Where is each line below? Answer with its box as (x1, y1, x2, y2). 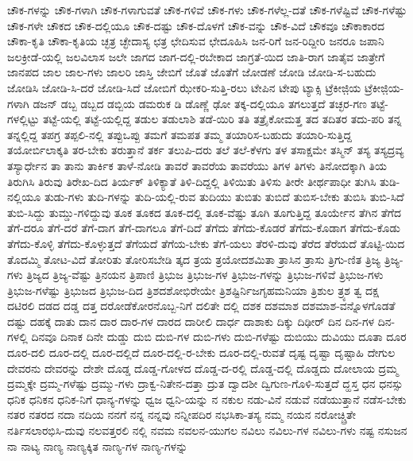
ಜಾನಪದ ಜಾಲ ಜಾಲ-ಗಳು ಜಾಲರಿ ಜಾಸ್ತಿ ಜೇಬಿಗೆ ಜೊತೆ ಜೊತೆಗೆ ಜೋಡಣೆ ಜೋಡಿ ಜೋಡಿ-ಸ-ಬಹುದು (7, 64, 376, 80)
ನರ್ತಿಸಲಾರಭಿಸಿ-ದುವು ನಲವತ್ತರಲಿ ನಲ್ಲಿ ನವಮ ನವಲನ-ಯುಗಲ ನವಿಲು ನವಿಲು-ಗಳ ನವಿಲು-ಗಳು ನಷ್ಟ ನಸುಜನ (7, 422, 407, 439)
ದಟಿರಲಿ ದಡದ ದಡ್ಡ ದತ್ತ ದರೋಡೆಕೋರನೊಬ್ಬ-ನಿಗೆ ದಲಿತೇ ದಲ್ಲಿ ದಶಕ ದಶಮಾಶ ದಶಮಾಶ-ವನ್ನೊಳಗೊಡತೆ (7, 297, 396, 314)
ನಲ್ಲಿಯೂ (7, 188, 41, 205)
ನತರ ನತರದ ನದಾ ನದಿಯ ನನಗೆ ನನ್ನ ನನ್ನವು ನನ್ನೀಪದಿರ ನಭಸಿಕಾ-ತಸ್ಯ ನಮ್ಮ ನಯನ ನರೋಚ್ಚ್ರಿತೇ (7, 406, 357, 423)
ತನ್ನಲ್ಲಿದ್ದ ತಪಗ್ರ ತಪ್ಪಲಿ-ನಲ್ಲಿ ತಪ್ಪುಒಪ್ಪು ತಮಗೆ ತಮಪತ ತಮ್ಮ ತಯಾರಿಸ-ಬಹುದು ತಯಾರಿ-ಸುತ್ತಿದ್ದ (7, 126, 352, 142)
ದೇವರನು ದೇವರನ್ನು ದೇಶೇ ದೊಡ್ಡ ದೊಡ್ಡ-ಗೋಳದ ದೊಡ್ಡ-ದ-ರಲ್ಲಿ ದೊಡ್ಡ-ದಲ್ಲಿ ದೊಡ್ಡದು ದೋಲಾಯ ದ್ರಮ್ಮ (7, 359, 399, 376)
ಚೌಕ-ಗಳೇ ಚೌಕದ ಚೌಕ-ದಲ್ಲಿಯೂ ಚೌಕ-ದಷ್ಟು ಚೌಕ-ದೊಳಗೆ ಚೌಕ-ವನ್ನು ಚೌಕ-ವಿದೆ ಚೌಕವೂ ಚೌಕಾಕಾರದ (7, 17, 385, 33)
